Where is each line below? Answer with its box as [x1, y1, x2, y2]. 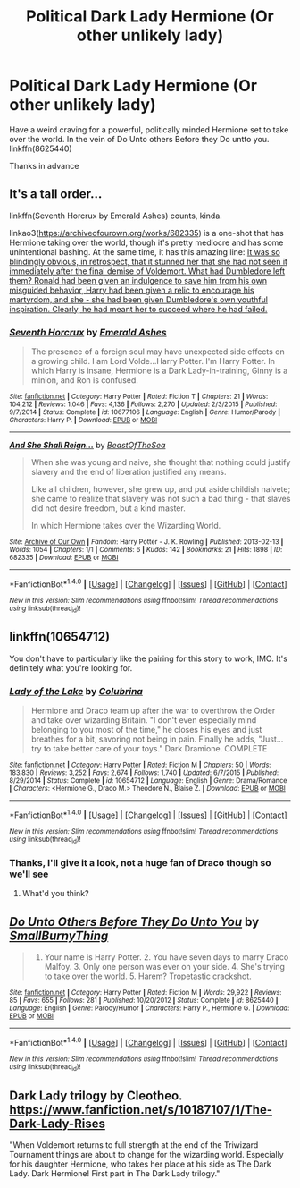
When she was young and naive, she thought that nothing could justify [30, 457, 291, 468]
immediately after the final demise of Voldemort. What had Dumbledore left [9, 266, 286, 276]
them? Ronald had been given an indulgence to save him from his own [9, 275, 268, 285]
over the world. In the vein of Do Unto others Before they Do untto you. [9, 133, 270, 144]
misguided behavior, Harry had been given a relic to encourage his [9, 284, 254, 295]
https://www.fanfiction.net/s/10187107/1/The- [9, 1102, 272, 1117]
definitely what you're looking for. [9, 662, 133, 673]
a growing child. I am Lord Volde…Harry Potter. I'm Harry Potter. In [30, 356, 275, 367]
